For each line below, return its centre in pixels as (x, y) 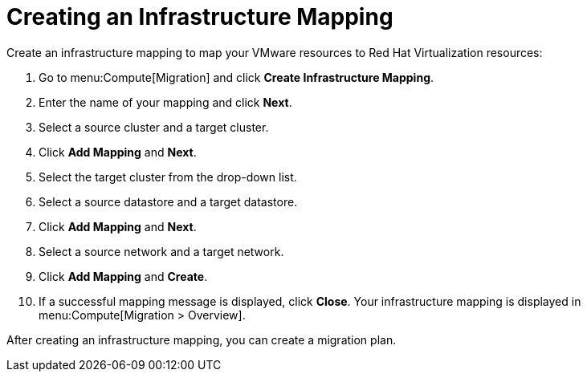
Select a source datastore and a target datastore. (168, 201)
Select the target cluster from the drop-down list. (168, 177)
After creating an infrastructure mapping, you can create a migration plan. (202, 339)
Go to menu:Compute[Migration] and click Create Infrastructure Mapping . (236, 77)
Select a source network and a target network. (161, 251)
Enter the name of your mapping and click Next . (165, 102)
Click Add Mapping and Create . (123, 276)
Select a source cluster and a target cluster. (154, 127)
